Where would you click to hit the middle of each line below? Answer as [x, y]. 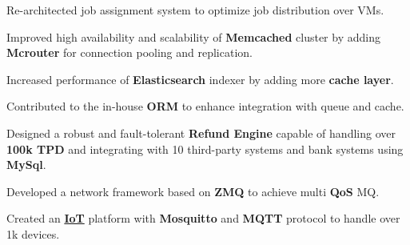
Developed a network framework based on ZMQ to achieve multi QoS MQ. [193, 191]
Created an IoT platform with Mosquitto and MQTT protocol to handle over [203, 218]
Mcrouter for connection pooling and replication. [129, 52]
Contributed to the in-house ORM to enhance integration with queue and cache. [205, 106]
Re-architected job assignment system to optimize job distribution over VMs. [195, 10]
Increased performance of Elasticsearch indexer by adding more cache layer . [200, 79]
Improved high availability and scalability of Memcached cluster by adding [193, 36]
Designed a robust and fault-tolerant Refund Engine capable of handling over [201, 133]
